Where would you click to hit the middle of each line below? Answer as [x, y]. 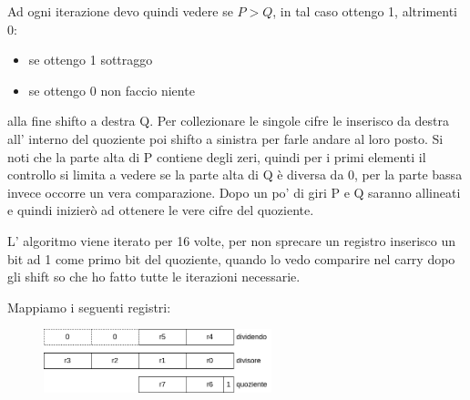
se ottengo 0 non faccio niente [112, 90]
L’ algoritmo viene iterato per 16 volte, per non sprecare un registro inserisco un [232, 240]
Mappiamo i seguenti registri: [89, 307]
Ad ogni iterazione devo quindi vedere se [120, 11]
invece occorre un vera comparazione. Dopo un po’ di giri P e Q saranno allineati [234, 192]
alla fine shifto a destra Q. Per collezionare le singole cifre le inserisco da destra [229, 121]
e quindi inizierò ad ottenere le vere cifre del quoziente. [161, 210]
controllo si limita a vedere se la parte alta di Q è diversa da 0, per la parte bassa [235, 174]
